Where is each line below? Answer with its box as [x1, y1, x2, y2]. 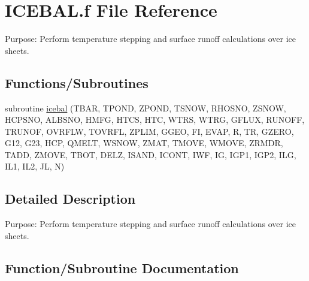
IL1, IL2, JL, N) [5, 160, 65, 173]
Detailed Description [5, 189, 136, 208]
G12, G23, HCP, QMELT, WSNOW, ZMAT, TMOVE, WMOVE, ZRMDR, [5, 137, 283, 149]
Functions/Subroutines [5, 73, 149, 92]
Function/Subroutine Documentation [5, 258, 239, 277]
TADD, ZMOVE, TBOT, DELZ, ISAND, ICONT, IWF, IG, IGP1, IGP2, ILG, [5, 148, 296, 161]
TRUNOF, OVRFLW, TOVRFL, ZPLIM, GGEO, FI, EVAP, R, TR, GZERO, [5, 125, 294, 137]
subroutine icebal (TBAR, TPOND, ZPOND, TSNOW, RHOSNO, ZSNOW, [5, 101, 286, 114]
